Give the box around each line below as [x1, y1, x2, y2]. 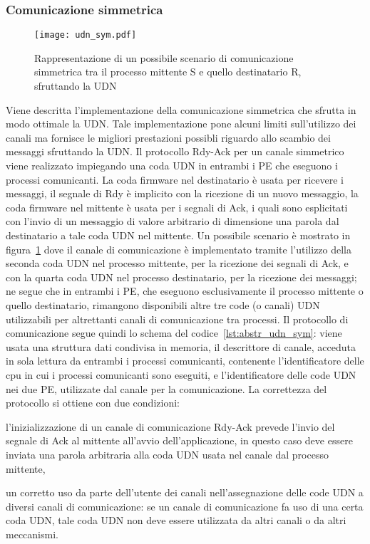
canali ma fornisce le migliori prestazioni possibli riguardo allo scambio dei [6, 130, 331, 145]
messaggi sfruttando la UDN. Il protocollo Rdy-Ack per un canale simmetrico [6, 144, 344, 159]
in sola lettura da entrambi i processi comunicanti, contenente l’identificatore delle [6, 353, 364, 368]
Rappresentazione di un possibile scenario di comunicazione [34, 50, 294, 65]
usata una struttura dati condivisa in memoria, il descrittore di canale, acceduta [6, 339, 356, 354]
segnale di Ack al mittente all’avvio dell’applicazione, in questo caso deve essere [6, 433, 353, 448]
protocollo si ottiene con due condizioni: [6, 395, 180, 410]
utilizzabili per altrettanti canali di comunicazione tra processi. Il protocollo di [6, 311, 349, 326]
